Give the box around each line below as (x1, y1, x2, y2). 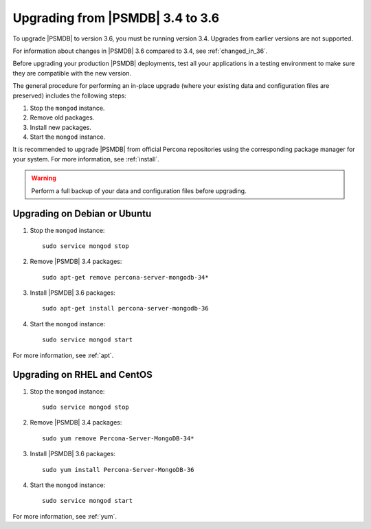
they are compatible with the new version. (12, 69, 132, 77)
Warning (31, 174, 56, 182)
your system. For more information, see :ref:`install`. (12, 155, 159, 163)
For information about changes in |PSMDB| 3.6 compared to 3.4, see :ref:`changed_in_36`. (12, 47, 268, 55)
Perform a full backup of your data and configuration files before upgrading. (31, 186, 247, 195)
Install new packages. (30, 123, 92, 131)
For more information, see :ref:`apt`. (12, 351, 114, 359)
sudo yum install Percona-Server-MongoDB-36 (42, 466, 195, 473)
